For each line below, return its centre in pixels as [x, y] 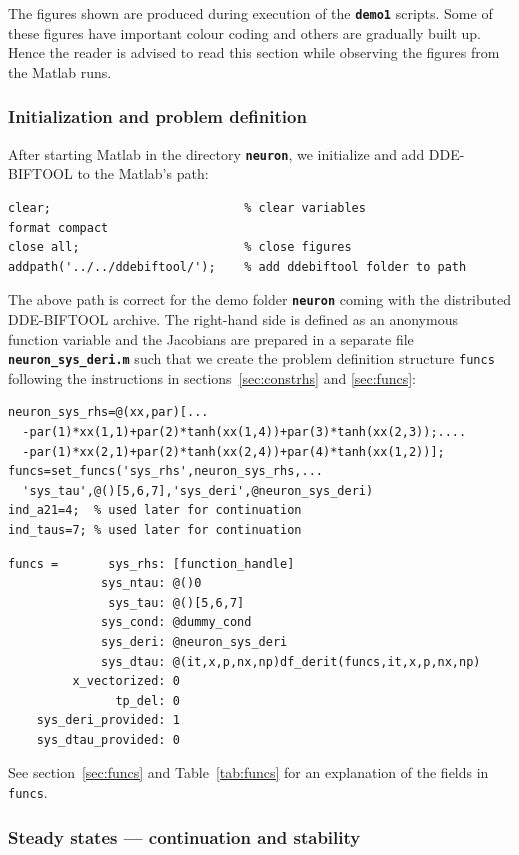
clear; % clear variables [187, 207]
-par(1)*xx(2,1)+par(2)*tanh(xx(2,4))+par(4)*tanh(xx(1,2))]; [233, 451]
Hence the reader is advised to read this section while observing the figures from [254, 52]
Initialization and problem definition [157, 116]
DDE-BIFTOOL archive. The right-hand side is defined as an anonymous [233, 318]
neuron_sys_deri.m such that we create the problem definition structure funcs [251, 358]
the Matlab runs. [60, 71]
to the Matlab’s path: [143, 173]
